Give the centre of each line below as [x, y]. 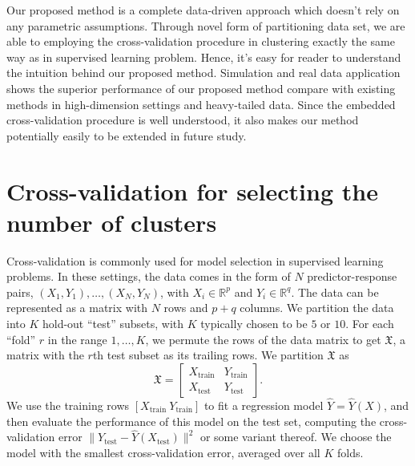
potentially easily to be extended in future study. [127, 135]
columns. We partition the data [317, 308]
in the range [77, 339]
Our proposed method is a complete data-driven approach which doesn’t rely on [203, 10]
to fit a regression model [264, 405]
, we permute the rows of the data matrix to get [263, 339]
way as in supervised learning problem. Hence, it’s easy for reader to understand [204, 57]
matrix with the [45, 355]
